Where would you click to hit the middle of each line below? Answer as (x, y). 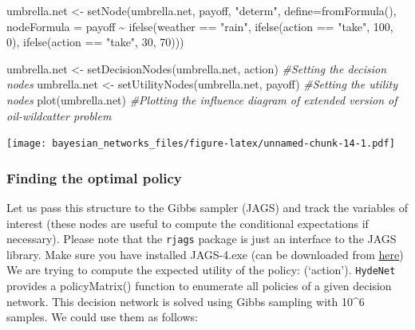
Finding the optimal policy (94, 177)
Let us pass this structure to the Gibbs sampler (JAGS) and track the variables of (207, 208)
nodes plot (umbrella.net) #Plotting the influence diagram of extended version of (202, 99)
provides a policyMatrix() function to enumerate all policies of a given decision (199, 286)
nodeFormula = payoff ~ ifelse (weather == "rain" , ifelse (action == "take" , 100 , (200, 26)
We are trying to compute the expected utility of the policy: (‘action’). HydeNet (201, 270)
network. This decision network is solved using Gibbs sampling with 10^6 (186, 301)
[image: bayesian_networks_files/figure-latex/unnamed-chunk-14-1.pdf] (201, 144)
